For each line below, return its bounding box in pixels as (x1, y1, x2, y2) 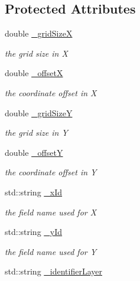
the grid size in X (5, 47, 68, 59)
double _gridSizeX (5, 27, 73, 40)
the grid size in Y (5, 126, 68, 139)
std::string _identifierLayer (5, 265, 102, 277)
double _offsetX (5, 67, 63, 79)
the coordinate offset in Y (5, 166, 97, 178)
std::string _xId (5, 185, 63, 198)
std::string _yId (5, 226, 63, 238)
